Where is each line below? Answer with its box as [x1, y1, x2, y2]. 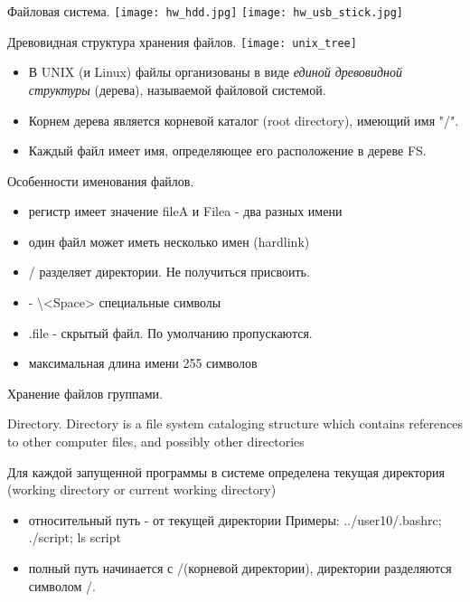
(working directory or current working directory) [7, 480, 277, 499]
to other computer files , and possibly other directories [7, 432, 305, 451]
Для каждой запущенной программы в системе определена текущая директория [7, 462, 445, 481]
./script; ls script [28, 528, 121, 547]
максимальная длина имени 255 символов [28, 353, 258, 372]
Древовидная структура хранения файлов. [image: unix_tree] [7, 32, 357, 51]
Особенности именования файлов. [7, 171, 194, 190]
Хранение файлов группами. [7, 383, 163, 402]
